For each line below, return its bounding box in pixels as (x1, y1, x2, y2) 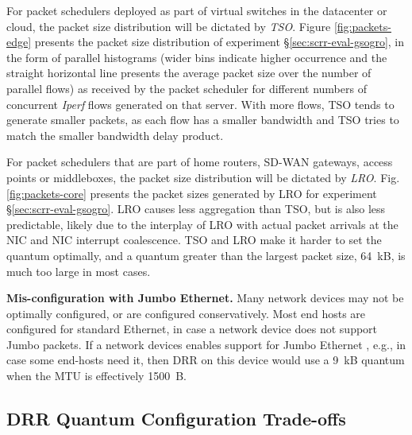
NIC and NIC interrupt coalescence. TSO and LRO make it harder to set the (6, 231, 382, 248)
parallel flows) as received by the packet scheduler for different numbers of (6, 80, 367, 96)
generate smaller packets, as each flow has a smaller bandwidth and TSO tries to (6, 111, 399, 128)
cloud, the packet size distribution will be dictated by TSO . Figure (6, 17, 331, 34)
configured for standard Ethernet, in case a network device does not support (6, 320, 378, 337)
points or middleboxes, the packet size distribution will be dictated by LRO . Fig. (6, 169, 400, 185)
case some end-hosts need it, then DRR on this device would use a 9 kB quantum (6, 351, 405, 368)
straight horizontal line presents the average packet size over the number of (6, 64, 372, 81)
